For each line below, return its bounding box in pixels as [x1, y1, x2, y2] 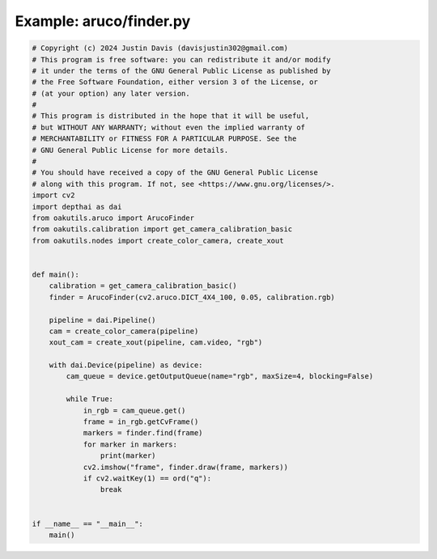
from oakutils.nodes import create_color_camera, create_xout [32, 235, 284, 245]
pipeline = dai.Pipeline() [49, 315, 157, 324]
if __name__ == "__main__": [32, 519, 143, 528]
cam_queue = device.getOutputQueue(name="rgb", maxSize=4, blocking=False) [66, 372, 374, 381]
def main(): [32, 269, 80, 279]
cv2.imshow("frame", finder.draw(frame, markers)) [83, 462, 289, 472]
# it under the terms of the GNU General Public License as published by [32, 66, 331, 75]
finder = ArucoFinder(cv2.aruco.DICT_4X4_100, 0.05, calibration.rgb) [49, 292, 336, 302]
